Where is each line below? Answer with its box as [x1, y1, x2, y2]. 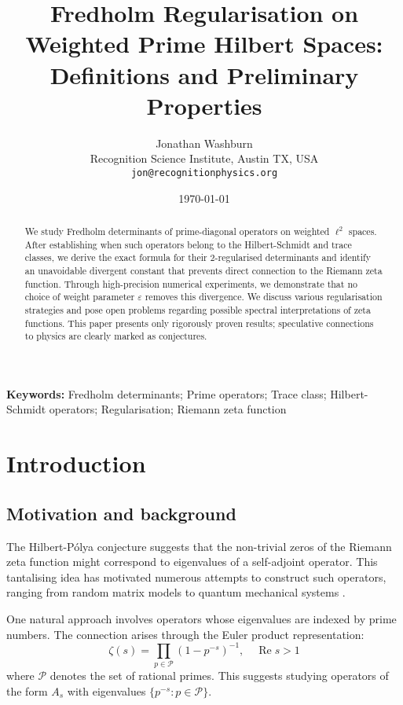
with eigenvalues [67, 682, 146, 699]
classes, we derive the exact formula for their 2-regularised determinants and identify [24, 251, 371, 264]
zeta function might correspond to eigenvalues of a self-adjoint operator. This [6, 553, 378, 570]
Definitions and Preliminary [49, 58, 359, 90]
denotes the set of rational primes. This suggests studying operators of [49, 666, 389, 683]
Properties [146, 89, 262, 121]
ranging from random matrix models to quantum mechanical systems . [6, 584, 346, 600]
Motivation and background [6, 501, 236, 525]
